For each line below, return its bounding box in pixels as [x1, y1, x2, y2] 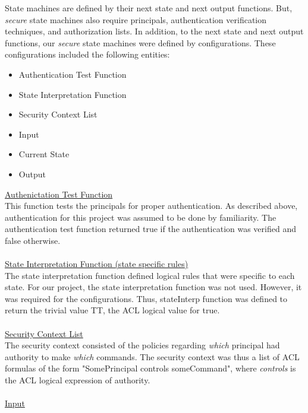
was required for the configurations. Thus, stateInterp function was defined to [5, 292, 288, 304]
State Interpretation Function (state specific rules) [5, 258, 188, 270]
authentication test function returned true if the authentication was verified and [5, 223, 296, 235]
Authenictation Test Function [5, 188, 113, 200]
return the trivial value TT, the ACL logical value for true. [5, 304, 220, 316]
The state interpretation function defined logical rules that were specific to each [5, 269, 295, 281]
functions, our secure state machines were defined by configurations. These [5, 36, 276, 49]
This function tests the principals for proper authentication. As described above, [5, 199, 298, 212]
